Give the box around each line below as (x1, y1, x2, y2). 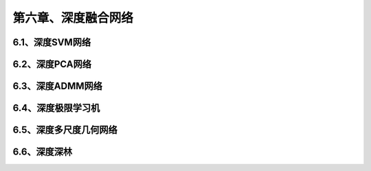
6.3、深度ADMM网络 (12, 80, 103, 92)
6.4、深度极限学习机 (12, 102, 100, 114)
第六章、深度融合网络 (12, 10, 134, 25)
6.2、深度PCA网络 (12, 58, 92, 70)
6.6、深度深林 (12, 146, 73, 158)
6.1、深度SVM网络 (12, 36, 91, 48)
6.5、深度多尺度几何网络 (12, 124, 117, 136)
